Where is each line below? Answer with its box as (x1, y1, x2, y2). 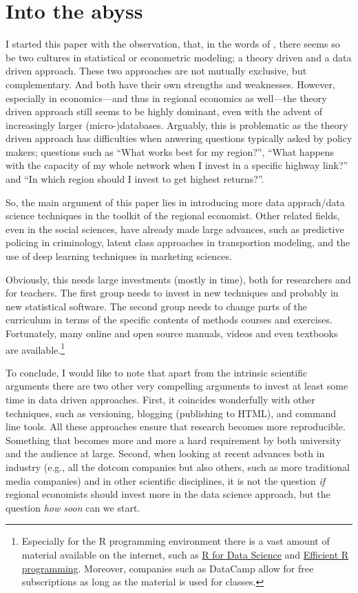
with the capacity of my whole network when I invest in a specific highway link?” (6, 158, 348, 172)
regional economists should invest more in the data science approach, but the (6, 487, 330, 501)
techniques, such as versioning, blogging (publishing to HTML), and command (6, 405, 337, 420)
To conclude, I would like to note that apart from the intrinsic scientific (6, 365, 308, 379)
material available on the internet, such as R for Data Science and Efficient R (21, 547, 349, 561)
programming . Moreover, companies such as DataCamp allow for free (21, 561, 314, 575)
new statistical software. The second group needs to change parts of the (6, 299, 308, 313)
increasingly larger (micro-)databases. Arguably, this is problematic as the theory (6, 117, 348, 132)
